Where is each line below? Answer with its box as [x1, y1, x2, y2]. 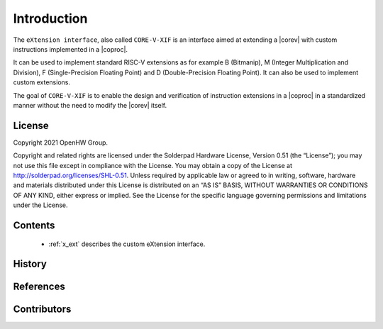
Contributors [13, 303, 72, 316]
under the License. [13, 201, 68, 209]
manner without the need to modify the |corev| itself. [13, 101, 167, 109]
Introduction [13, 11, 88, 26]
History [13, 258, 48, 270]
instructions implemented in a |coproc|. [13, 45, 128, 53]
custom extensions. [13, 78, 71, 87]
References [13, 281, 65, 293]
